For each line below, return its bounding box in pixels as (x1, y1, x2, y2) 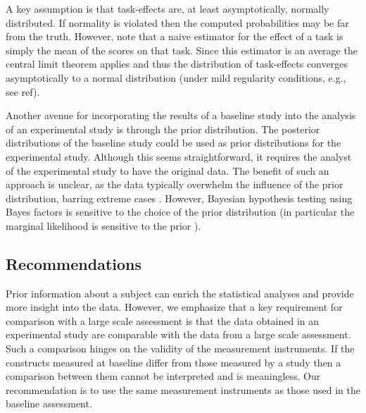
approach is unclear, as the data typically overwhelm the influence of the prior (6, 177, 343, 192)
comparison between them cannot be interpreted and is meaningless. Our (6, 369, 321, 383)
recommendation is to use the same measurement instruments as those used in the (6, 382, 360, 397)
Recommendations (6, 252, 141, 274)
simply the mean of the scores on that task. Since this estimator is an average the (6, 42, 358, 57)
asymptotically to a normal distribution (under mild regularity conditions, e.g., (6, 70, 346, 85)
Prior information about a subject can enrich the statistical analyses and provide (6, 285, 354, 300)
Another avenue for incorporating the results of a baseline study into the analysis (6, 108, 356, 123)
